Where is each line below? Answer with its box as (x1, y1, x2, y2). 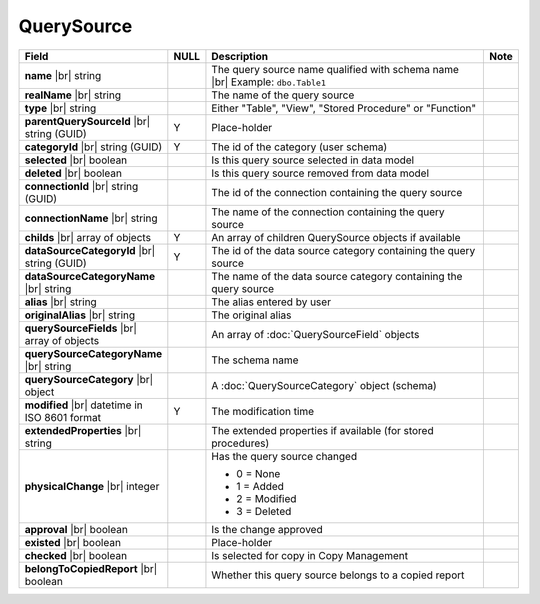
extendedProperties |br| (24, 423, 142, 437)
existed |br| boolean (24, 535, 122, 549)
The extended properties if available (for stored (211, 423, 434, 437)
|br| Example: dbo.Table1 (211, 75, 327, 89)
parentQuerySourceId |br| (24, 114, 151, 128)
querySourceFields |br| (24, 321, 137, 335)
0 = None (236, 466, 281, 480)
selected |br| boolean (24, 153, 128, 167)
